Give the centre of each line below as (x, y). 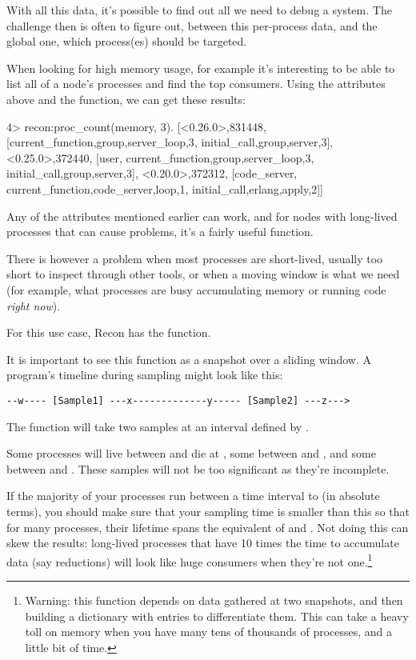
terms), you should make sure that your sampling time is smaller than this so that (208, 511)
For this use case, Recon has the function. (109, 332)
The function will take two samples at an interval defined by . (158, 426)
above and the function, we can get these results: (126, 99)
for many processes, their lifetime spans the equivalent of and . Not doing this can (208, 527)
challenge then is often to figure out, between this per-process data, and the (192, 25)
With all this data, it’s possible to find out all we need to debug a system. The (199, 10)
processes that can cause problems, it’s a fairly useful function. (160, 232)
